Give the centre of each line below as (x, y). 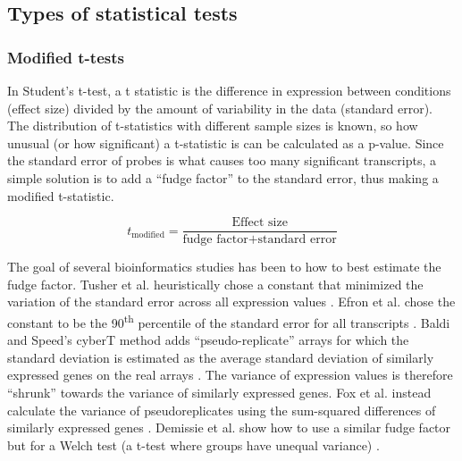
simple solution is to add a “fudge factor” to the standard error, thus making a (223, 177)
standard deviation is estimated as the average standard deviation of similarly (221, 357)
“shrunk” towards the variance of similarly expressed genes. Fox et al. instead (219, 393)
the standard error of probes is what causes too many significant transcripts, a (222, 160)
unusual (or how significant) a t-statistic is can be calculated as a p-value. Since (226, 142)
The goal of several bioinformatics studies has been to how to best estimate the (224, 267)
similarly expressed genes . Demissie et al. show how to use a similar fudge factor (229, 427)
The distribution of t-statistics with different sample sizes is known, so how (213, 126)
